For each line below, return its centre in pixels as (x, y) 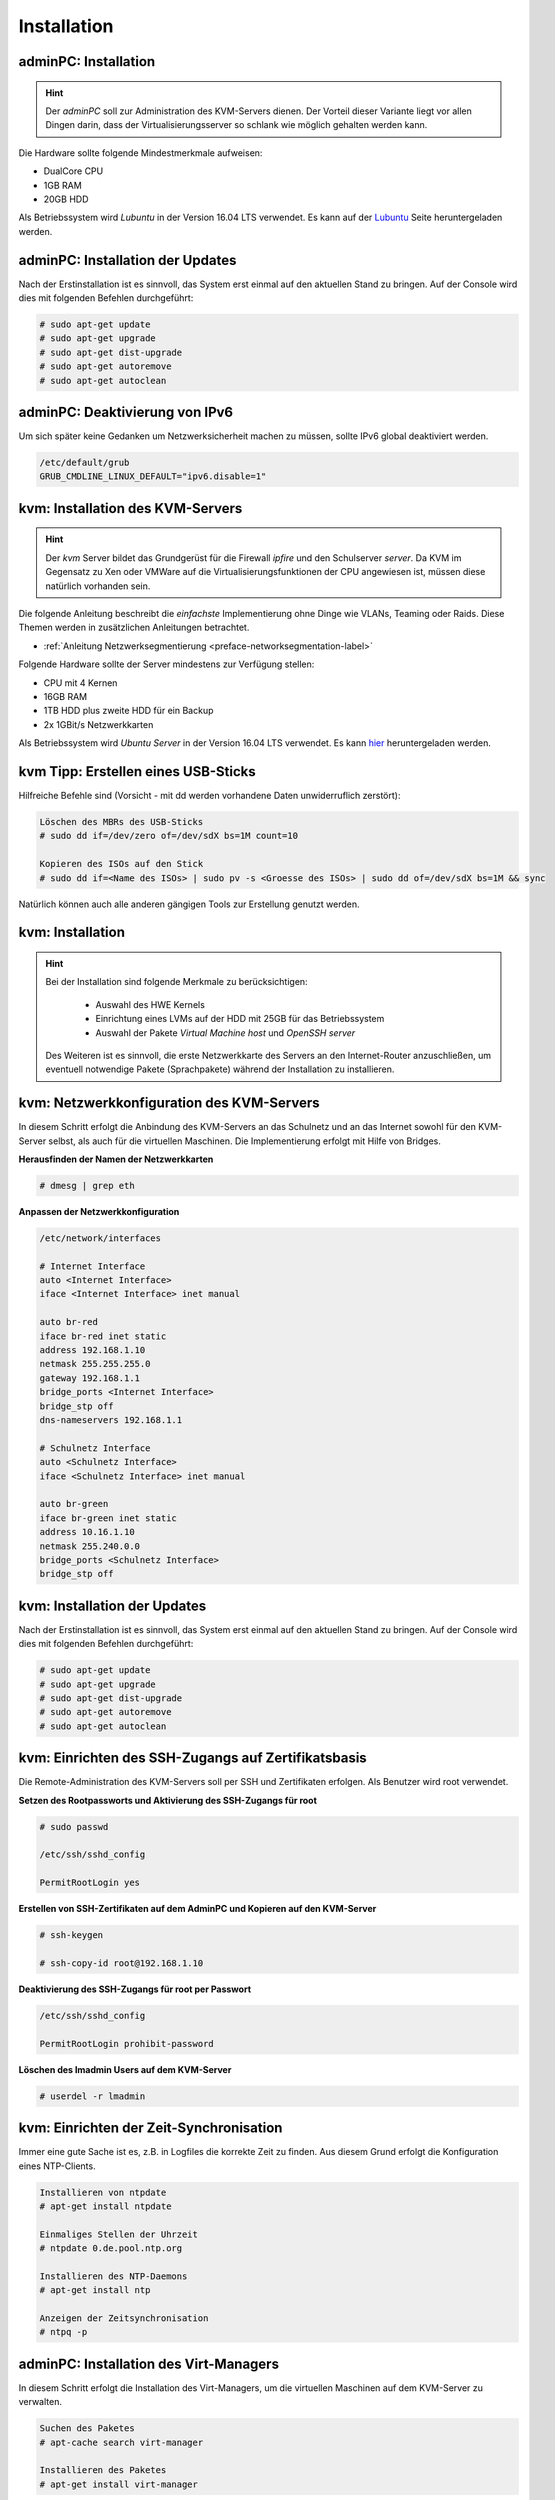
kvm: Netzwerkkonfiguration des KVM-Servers (169, 1103)
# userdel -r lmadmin (92, 2096)
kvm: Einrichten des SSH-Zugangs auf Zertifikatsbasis (192, 1758)
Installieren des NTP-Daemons (113, 2276)
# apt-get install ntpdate (105, 2206)
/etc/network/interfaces (100, 1238)
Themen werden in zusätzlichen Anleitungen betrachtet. (134, 627)
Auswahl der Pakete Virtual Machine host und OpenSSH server (225, 1032)
